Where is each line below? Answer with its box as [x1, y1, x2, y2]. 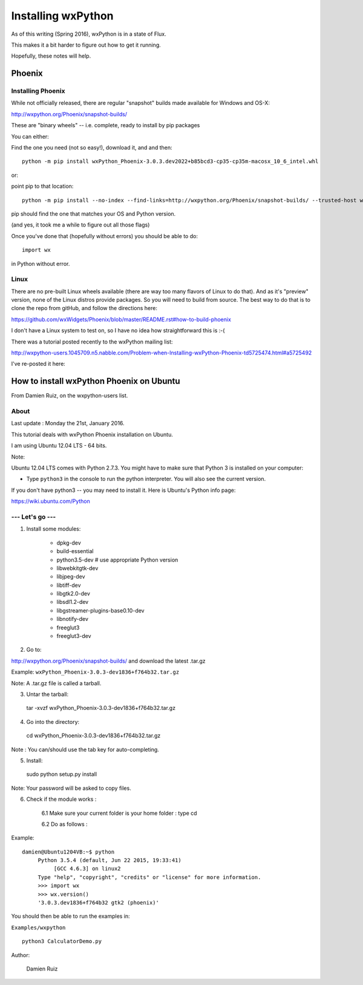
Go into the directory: [26, 718, 80, 725]
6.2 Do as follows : [41, 820, 88, 827]
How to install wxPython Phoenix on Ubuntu [11, 376, 181, 386]
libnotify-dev [56, 615, 89, 623]
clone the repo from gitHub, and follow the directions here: [11, 305, 157, 312]
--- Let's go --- [11, 512, 56, 521]
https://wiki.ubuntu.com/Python [11, 497, 91, 505]
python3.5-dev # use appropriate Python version [56, 556, 178, 563]
